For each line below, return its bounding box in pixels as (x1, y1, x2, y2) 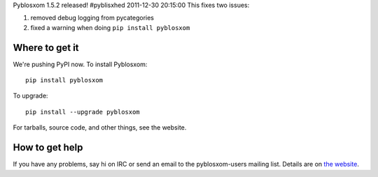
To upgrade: (13, 91, 48, 100)
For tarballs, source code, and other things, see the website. (13, 123, 187, 132)
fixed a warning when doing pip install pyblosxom (30, 23, 190, 31)
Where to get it (13, 42, 80, 54)
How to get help (13, 141, 83, 153)
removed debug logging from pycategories (30, 14, 154, 22)
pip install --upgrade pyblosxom (25, 108, 140, 116)
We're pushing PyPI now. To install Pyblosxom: (13, 60, 148, 68)
